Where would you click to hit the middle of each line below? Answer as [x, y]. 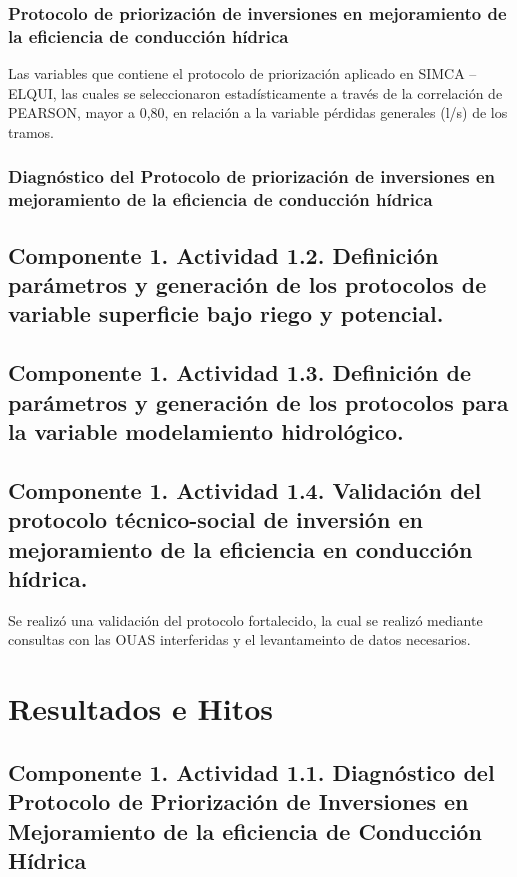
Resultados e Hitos [140, 708]
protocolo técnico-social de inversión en [215, 519]
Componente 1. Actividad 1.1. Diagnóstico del [251, 771]
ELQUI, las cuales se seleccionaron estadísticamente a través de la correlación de [255, 92]
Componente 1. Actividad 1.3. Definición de [239, 372]
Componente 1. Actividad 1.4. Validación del [245, 489]
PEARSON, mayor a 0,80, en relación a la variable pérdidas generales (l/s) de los [258, 112]
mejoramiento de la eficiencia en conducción [240, 548]
